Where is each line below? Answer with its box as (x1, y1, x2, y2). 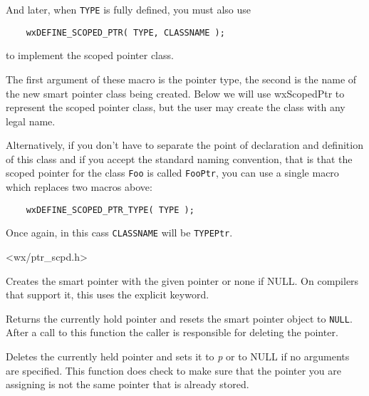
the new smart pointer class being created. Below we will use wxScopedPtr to (6, 85, 345, 100)
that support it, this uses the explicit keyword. (6, 287, 209, 302)
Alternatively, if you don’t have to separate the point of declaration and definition (6, 137, 363, 152)
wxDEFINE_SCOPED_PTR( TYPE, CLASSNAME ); (26, 27, 225, 38)
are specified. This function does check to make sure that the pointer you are (6, 363, 341, 377)
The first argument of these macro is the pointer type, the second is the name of (6, 71, 357, 86)
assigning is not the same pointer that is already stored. (6, 377, 249, 392)
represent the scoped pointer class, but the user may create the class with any (6, 100, 345, 115)
